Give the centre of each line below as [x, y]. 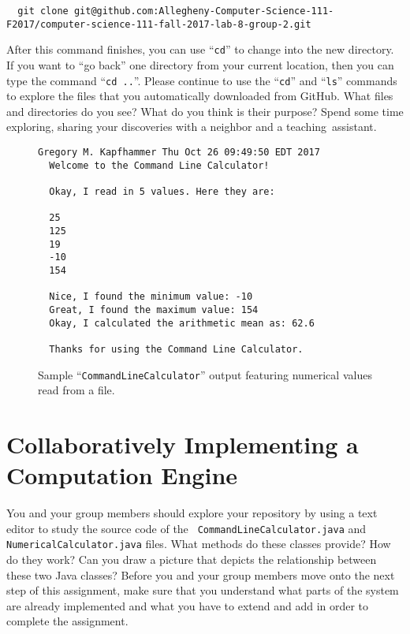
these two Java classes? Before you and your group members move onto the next [201, 574]
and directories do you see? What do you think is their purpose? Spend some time [205, 111]
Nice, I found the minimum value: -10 [151, 297]
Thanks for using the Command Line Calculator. [176, 349]
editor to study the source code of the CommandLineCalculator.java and [186, 528]
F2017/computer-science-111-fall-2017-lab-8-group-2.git [159, 24]
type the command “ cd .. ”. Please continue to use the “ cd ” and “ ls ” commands [202, 80]
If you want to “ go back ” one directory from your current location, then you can [200, 64]
